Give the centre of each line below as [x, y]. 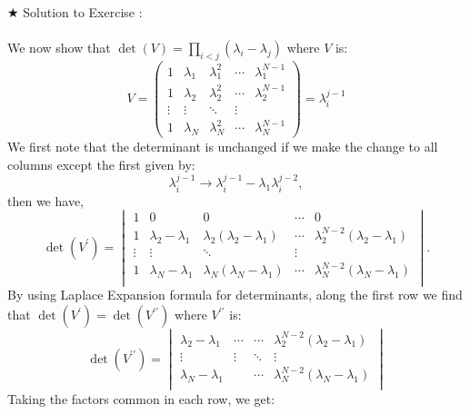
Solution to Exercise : [83, 12]
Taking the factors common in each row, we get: [141, 399]
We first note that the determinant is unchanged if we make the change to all [223, 147]
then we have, [45, 200]
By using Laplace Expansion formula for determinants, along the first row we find [235, 295]
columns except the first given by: [101, 164]
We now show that [59, 48]
